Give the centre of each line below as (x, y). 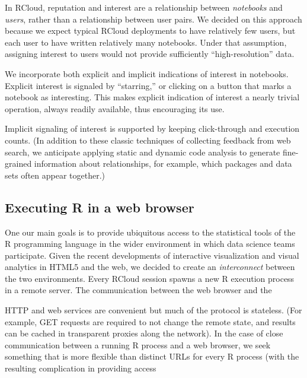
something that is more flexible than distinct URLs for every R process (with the (152, 356)
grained (18, 163)
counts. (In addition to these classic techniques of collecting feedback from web (148, 140)
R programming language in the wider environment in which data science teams (150, 244)
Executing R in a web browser (100, 207)
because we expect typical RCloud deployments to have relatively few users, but (150, 31)
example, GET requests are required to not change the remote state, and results (150, 321)
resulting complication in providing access (81, 368)
